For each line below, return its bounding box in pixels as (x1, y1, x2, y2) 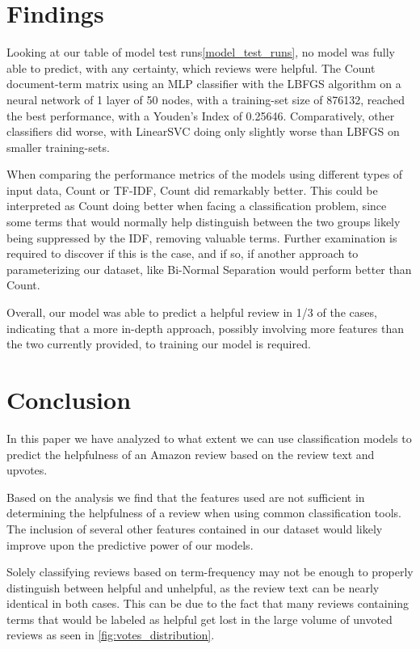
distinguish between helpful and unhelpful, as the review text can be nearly (6, 579, 380, 596)
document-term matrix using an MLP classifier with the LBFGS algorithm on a (6, 75, 401, 92)
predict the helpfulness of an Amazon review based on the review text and (6, 445, 375, 462)
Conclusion (6, 383, 132, 415)
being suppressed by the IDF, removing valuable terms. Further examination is (6, 229, 397, 246)
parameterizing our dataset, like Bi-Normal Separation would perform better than (6, 260, 412, 277)
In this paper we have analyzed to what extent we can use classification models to (6, 429, 412, 446)
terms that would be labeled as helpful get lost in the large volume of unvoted (6, 610, 393, 627)
